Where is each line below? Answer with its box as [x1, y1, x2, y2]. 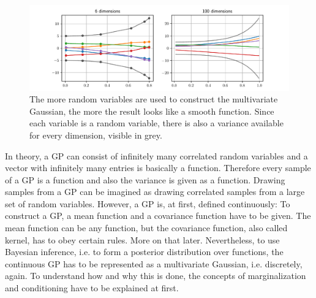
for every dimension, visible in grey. [29, 128, 162, 141]
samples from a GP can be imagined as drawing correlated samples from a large [5, 185, 305, 198]
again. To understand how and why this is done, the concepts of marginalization [5, 269, 306, 282]
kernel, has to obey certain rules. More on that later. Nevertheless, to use [5, 233, 280, 246]
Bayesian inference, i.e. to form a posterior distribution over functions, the [5, 245, 284, 258]
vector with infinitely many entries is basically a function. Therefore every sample [5, 161, 311, 174]
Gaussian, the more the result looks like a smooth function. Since [29, 104, 274, 117]
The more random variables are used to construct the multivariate [29, 93, 278, 105]
